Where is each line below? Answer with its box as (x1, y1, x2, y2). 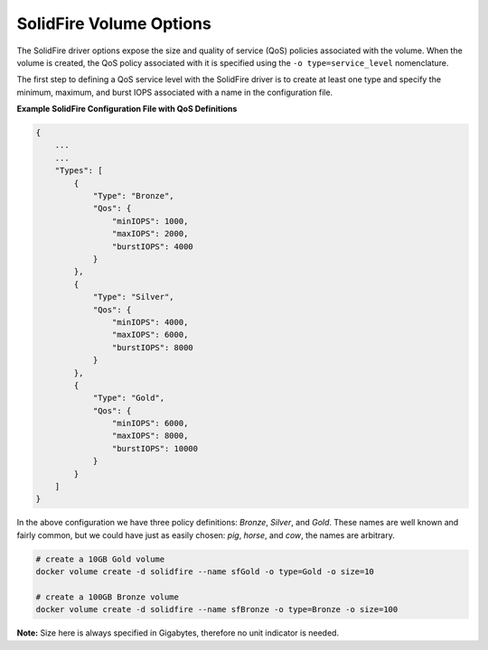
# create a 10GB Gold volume (35, 553, 165, 564)
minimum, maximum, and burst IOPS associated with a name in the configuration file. (16, 87, 333, 97)
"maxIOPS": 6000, (111, 330, 189, 340)
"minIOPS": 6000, (111, 418, 189, 429)
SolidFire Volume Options (16, 14, 211, 33)
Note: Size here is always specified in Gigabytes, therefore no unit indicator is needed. (16, 627, 339, 638)
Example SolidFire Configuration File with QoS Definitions (16, 104, 238, 115)
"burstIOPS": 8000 (111, 342, 193, 352)
